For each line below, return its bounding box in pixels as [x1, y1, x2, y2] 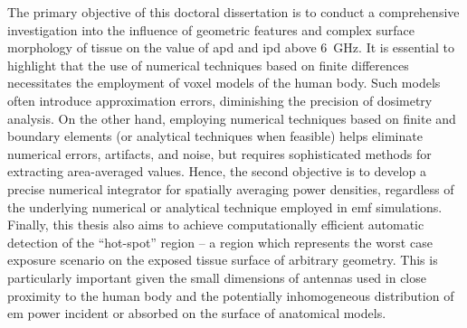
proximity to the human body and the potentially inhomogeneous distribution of [7, 286, 454, 305]
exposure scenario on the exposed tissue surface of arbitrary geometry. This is [7, 250, 438, 269]
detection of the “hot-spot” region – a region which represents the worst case [7, 232, 433, 251]
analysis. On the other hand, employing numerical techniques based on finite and [7, 108, 456, 127]
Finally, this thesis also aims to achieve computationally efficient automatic [7, 215, 424, 234]
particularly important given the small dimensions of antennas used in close [7, 267, 426, 286]
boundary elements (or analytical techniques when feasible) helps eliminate [7, 127, 423, 145]
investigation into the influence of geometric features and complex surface [7, 20, 415, 39]
